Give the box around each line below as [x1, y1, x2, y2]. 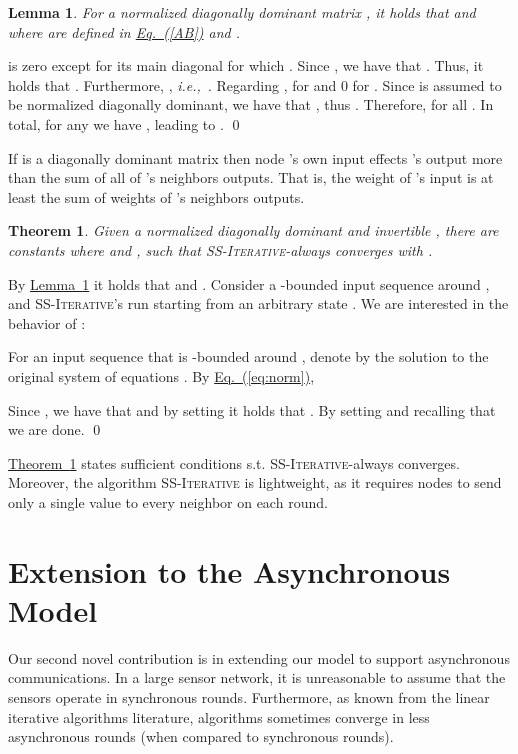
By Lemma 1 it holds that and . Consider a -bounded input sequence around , [8, 273, 490, 294]
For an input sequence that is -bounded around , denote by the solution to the [8, 346, 489, 367]
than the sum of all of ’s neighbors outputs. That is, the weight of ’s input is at [8, 167, 494, 188]
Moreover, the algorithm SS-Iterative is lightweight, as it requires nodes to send [8, 472, 502, 493]
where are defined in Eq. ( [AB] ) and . [8, 21, 240, 42]
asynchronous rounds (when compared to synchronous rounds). [8, 726, 394, 747]
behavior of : [8, 312, 86, 333]
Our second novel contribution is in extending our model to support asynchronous [8, 647, 510, 668]
